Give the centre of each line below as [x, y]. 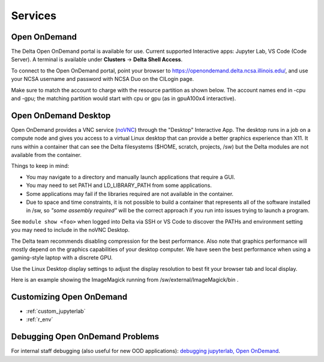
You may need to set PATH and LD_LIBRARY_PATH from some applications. [119, 185]
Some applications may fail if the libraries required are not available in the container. [130, 194]
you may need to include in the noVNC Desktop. [70, 230]
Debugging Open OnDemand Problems [85, 337]
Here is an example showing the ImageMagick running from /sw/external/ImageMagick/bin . [125, 280]
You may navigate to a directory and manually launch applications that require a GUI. [130, 177]
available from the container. [46, 155]
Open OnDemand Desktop [61, 115]
